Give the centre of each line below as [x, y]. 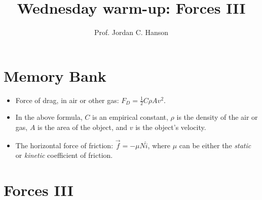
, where [159, 145]
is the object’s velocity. [171, 127]
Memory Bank [55, 75]
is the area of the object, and [83, 127]
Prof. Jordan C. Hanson [131, 32]
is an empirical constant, [130, 117]
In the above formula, [49, 117]
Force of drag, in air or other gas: [67, 100]
